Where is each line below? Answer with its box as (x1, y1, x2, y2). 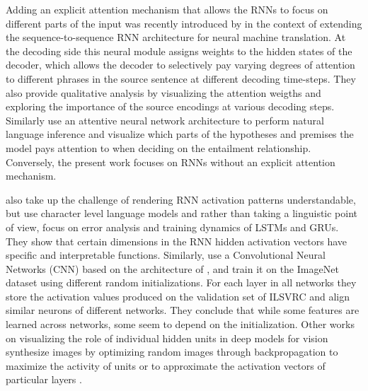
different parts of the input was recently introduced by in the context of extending (6, 16, 362, 30)
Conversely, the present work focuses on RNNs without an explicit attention (6, 154, 335, 169)
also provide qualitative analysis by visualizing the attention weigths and (6, 85, 321, 100)
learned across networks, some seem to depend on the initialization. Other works (6, 317, 355, 332)
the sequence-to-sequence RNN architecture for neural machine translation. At (6, 30, 346, 45)
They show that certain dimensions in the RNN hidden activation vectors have (6, 233, 347, 248)
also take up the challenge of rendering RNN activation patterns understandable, (6, 192, 356, 206)
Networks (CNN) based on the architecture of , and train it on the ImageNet (6, 261, 339, 276)
